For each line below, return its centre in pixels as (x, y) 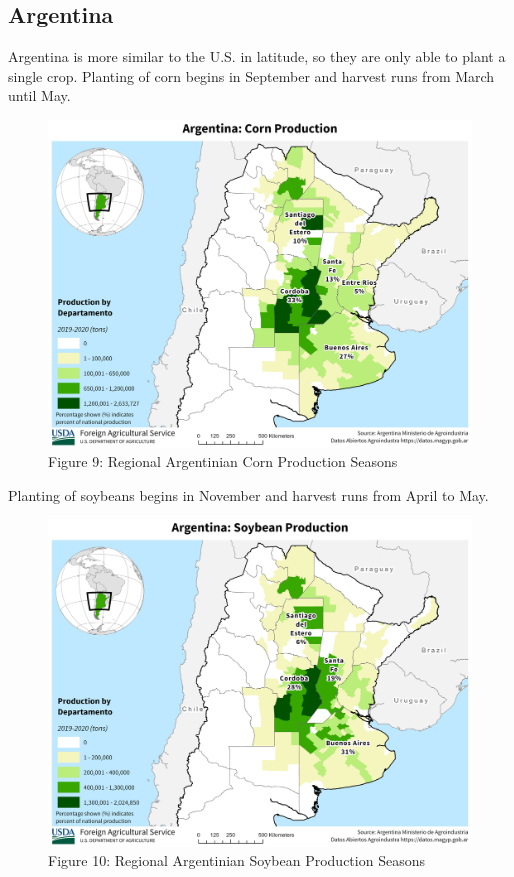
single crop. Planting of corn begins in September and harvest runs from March (251, 75)
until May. (39, 95)
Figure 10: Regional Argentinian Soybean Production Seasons (236, 860)
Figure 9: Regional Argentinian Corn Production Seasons (223, 461)
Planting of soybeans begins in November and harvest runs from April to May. (248, 494)
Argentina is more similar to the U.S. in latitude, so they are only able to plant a (257, 56)
